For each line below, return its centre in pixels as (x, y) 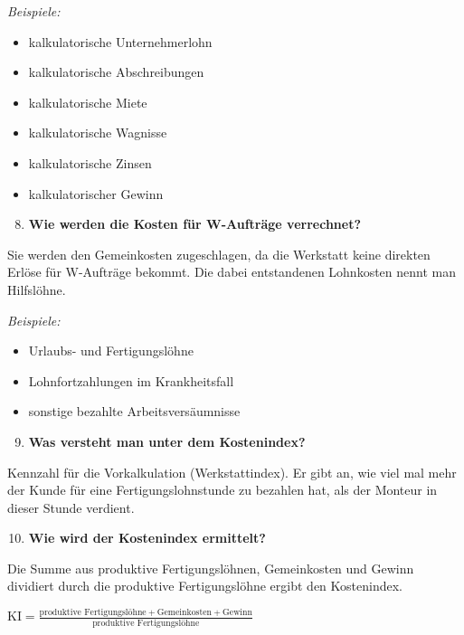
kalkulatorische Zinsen (90, 162)
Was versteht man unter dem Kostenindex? (167, 441)
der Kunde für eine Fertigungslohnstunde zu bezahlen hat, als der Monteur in (223, 490)
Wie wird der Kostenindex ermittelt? (147, 538)
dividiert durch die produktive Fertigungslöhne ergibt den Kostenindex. (205, 586)
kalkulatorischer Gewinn (96, 193)
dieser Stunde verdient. (71, 507)
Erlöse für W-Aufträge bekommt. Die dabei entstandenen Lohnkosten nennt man (232, 272)
